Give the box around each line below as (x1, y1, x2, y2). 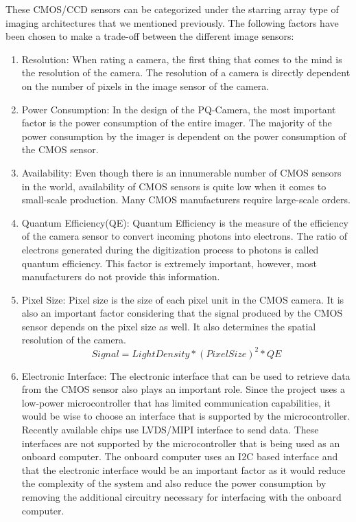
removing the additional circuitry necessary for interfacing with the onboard (21, 489, 342, 503)
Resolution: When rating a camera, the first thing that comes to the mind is (21, 52, 342, 66)
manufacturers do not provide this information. (21, 269, 220, 284)
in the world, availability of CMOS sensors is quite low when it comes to (21, 179, 327, 193)
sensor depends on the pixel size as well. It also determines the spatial (21, 319, 316, 333)
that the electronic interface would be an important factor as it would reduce (21, 462, 346, 477)
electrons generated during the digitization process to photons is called (21, 242, 319, 256)
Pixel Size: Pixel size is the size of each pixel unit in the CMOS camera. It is (21, 292, 344, 306)
